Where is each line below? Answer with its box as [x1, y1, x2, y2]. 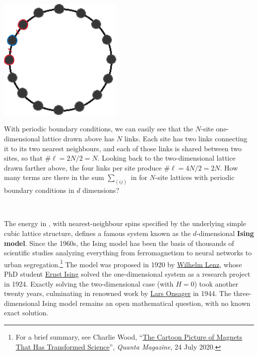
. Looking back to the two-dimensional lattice [97, 153, 236, 163]
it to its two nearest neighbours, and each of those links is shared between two [4, 143, 242, 153]
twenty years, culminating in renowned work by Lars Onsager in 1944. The [4, 288, 231, 298]
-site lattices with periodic [155, 172, 235, 182]
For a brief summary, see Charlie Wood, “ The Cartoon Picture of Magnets [15, 332, 243, 342]
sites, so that [4, 153, 43, 163]
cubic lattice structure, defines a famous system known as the [4, 228, 191, 238]
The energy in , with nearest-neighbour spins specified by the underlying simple [4, 218, 246, 229]
